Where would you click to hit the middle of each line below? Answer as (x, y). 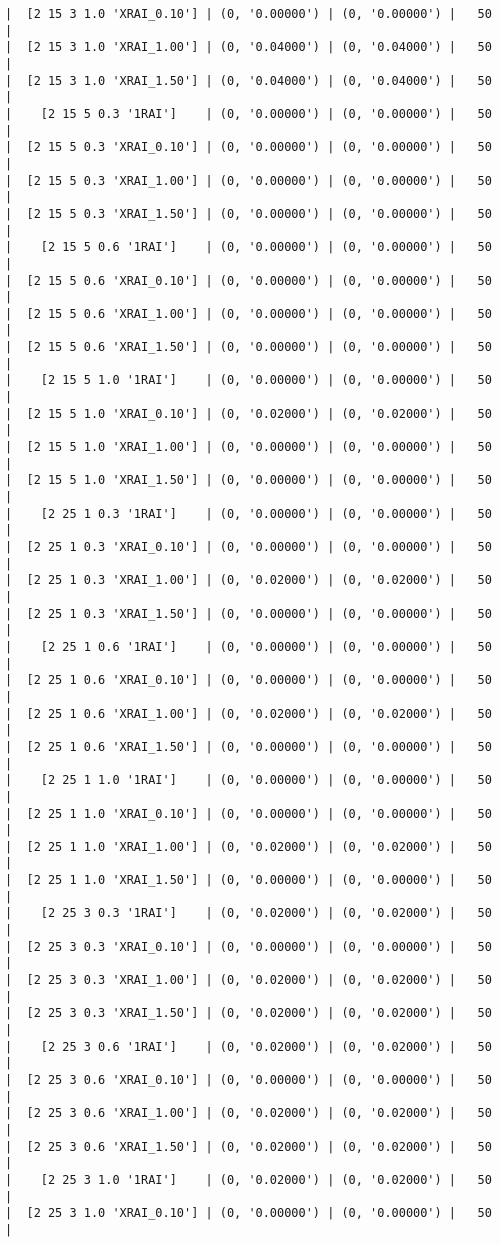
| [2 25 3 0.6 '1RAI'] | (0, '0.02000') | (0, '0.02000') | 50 (248, 1046)
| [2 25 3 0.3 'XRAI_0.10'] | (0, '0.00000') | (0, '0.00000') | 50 (248, 946)
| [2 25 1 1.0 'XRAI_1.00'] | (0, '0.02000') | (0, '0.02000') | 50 (248, 846)
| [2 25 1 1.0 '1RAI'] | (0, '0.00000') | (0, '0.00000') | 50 (248, 780)
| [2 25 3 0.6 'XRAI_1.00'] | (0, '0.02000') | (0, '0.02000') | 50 (248, 1113)
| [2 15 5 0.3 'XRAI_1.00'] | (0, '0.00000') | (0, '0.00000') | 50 (248, 180)
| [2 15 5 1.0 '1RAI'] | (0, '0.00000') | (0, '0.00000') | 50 (248, 380)
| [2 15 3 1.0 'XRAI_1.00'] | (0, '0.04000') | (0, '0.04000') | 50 (248, 47)
